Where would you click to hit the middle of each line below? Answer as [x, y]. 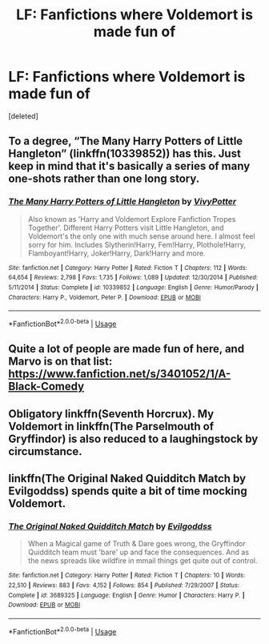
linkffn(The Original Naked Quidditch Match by [127, 479]
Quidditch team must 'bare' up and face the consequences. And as [139, 552]
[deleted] [23, 116]
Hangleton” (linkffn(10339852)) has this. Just [125, 154]
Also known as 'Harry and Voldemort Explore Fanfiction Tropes [132, 219]
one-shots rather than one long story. [104, 179]
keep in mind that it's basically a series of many [129, 166]
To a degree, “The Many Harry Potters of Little [126, 141]
